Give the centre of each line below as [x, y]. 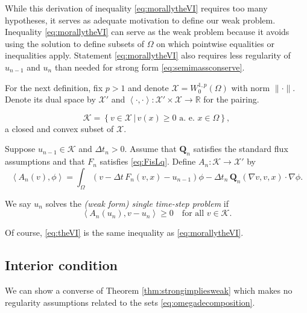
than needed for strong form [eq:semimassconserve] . [150, 67]
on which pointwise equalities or [215, 43]
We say [18, 203]
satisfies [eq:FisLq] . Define [148, 161]
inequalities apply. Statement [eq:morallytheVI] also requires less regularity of [148, 55]
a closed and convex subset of [59, 128]
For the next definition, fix [54, 87]
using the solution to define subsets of [74, 43]
